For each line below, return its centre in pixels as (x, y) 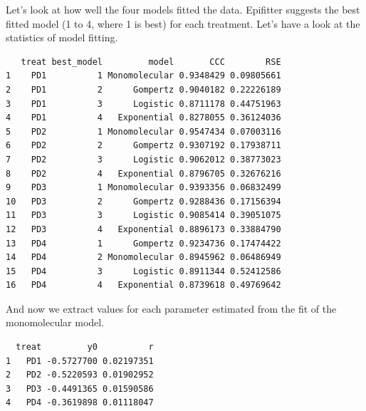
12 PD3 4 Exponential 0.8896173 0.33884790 (143, 229)
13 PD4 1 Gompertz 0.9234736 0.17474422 (143, 243)
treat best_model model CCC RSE (151, 62)
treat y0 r (85, 347)
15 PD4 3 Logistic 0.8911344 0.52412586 (143, 271)
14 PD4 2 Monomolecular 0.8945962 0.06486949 (143, 257)
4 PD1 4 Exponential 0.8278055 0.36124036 (143, 118)
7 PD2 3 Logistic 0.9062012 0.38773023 (143, 159)
